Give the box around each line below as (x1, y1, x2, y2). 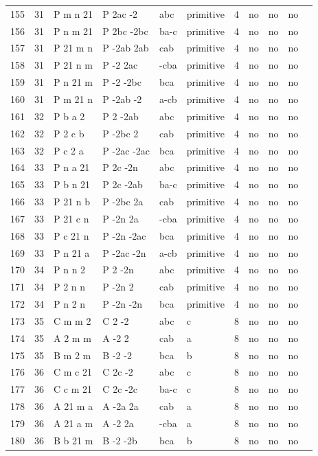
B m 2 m (54, 347, 91, 362)
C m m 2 (54, 313, 91, 328)
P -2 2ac (102, 58, 138, 72)
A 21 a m (54, 416, 93, 430)
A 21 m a (54, 399, 93, 413)
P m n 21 (54, 6, 93, 21)
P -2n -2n (102, 297, 143, 311)
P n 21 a (54, 245, 90, 260)
